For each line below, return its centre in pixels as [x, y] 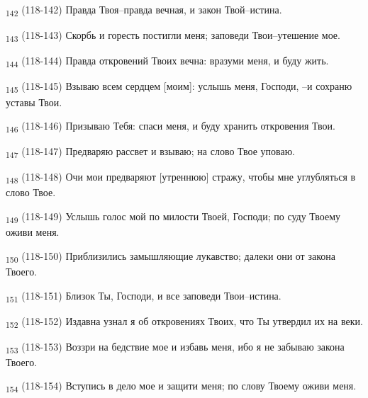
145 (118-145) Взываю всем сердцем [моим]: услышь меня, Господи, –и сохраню [179, 87]
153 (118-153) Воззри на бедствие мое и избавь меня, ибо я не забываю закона [175, 347]
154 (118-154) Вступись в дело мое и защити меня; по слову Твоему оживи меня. [181, 387]
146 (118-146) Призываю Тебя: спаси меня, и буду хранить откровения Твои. [171, 126]
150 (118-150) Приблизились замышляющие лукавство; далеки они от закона [171, 256]
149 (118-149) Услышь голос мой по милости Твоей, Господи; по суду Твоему [173, 217]
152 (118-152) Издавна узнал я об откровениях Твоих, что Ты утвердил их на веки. [184, 322]
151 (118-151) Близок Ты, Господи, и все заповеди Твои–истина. [144, 296]
